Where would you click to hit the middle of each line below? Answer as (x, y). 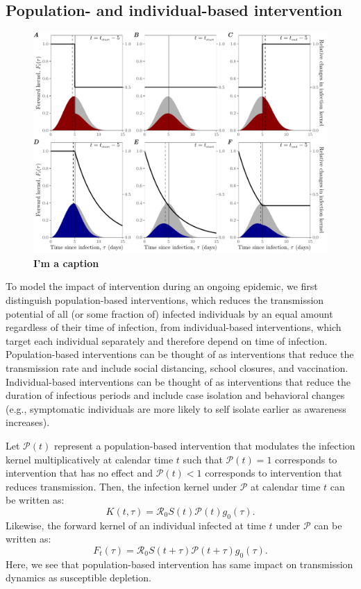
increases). (28, 422)
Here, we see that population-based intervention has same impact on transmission (179, 564)
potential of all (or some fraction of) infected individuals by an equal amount (169, 313)
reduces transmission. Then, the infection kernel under (121, 486)
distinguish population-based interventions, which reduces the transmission (165, 299)
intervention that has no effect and (79, 473)
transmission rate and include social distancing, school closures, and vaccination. (177, 367)
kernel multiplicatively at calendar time (90, 459)
